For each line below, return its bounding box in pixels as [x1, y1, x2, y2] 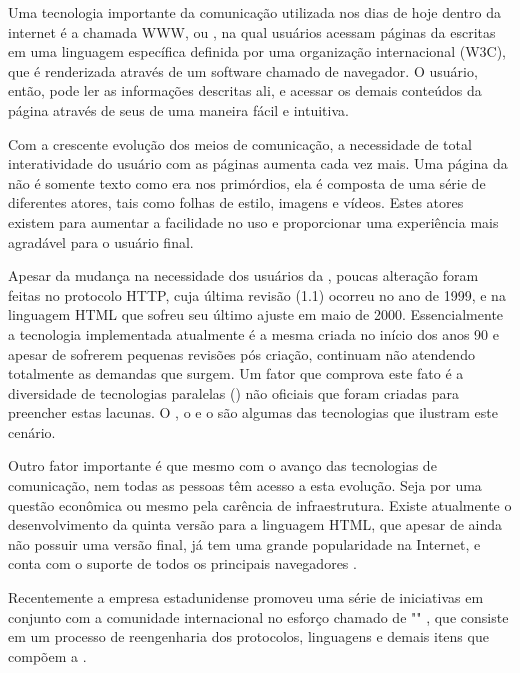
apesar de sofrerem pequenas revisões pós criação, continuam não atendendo [8, 343, 475, 364]
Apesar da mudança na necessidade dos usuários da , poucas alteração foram [8, 265, 479, 286]
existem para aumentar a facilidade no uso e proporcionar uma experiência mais [8, 211, 499, 232]
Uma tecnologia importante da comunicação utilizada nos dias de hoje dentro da [8, 2, 501, 22]
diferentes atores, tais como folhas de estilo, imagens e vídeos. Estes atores [8, 192, 464, 213]
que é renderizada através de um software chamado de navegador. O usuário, [8, 60, 478, 81]
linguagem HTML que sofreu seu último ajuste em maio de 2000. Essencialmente [8, 304, 504, 325]
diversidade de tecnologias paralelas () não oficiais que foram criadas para [8, 382, 459, 403]
